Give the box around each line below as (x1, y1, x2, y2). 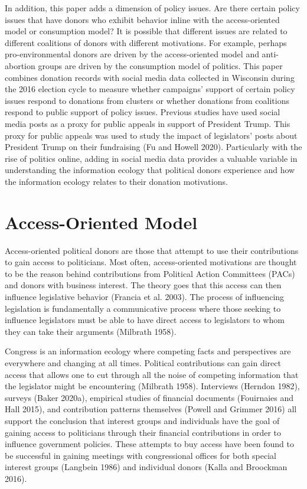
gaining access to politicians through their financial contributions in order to (5, 426, 282, 438)
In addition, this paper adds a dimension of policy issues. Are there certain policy (5, 2, 300, 14)
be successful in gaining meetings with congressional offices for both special (5, 449, 276, 461)
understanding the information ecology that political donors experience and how (5, 164, 295, 176)
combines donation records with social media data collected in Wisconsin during (5, 71, 295, 83)
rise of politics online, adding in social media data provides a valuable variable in (5, 152, 298, 164)
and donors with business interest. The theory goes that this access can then (5, 279, 282, 291)
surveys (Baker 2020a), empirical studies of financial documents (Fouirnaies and (5, 391, 294, 403)
